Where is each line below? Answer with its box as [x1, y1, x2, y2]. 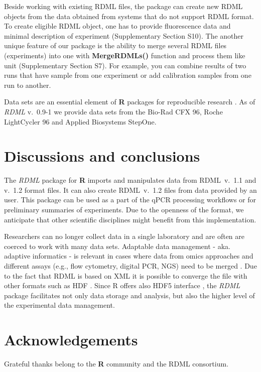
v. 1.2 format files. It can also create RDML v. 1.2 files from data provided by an [4, 184, 257, 195]
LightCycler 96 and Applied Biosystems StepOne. [4, 116, 157, 127]
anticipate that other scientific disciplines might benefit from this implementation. [4, 214, 256, 224]
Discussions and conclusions [4, 146, 200, 166]
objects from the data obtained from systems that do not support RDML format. [4, 11, 254, 21]
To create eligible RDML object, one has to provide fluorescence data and [4, 21, 231, 31]
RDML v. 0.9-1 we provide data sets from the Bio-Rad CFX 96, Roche [4, 106, 223, 116]
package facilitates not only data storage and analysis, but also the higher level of [4, 290, 255, 300]
